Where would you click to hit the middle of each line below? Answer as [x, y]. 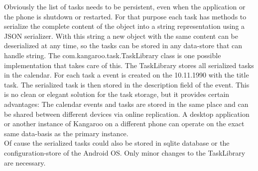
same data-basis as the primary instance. [66, 133]
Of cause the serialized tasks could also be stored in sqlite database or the [117, 143]
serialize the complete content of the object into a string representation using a [125, 26]
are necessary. [25, 162]
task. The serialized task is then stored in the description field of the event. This [127, 84]
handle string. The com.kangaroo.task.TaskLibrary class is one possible [113, 55]
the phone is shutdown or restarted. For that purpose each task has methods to [125, 16]
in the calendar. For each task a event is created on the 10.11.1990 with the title [127, 75]
